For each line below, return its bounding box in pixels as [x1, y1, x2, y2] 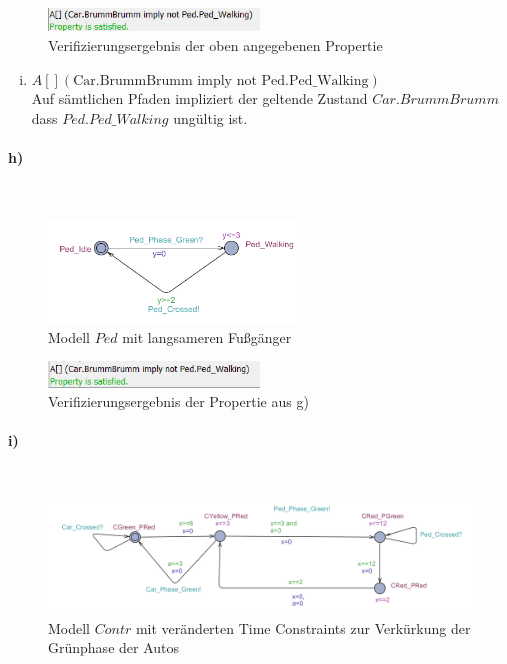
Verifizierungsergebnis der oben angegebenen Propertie [48, 34, 383, 55]
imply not [197, 73, 257, 88]
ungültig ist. [173, 107, 248, 128]
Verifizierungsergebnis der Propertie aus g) [48, 391, 309, 412]
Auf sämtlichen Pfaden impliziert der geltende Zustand [31, 88, 368, 109]
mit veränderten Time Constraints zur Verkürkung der [135, 617, 471, 638]
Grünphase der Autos [48, 637, 180, 658]
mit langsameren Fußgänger [122, 326, 292, 347]
